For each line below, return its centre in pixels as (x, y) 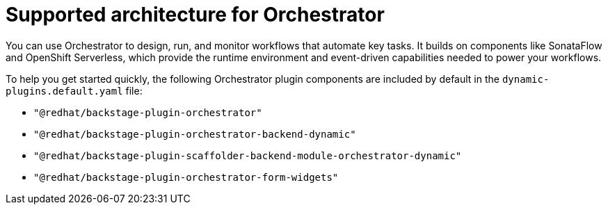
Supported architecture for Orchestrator (195, 15)
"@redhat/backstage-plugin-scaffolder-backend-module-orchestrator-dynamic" (248, 155)
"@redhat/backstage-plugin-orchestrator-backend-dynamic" (195, 134)
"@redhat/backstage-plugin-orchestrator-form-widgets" (186, 177)
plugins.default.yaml (64, 91)
